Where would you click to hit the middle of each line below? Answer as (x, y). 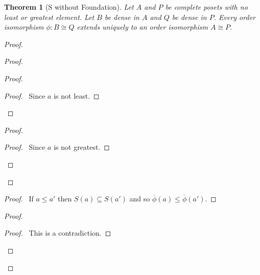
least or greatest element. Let (49, 17)
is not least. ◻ (77, 95)
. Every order (234, 17)
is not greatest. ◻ (82, 147)
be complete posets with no (206, 7)
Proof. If (19, 199)
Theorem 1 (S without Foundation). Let (69, 7)
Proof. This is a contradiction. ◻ (58, 233)
